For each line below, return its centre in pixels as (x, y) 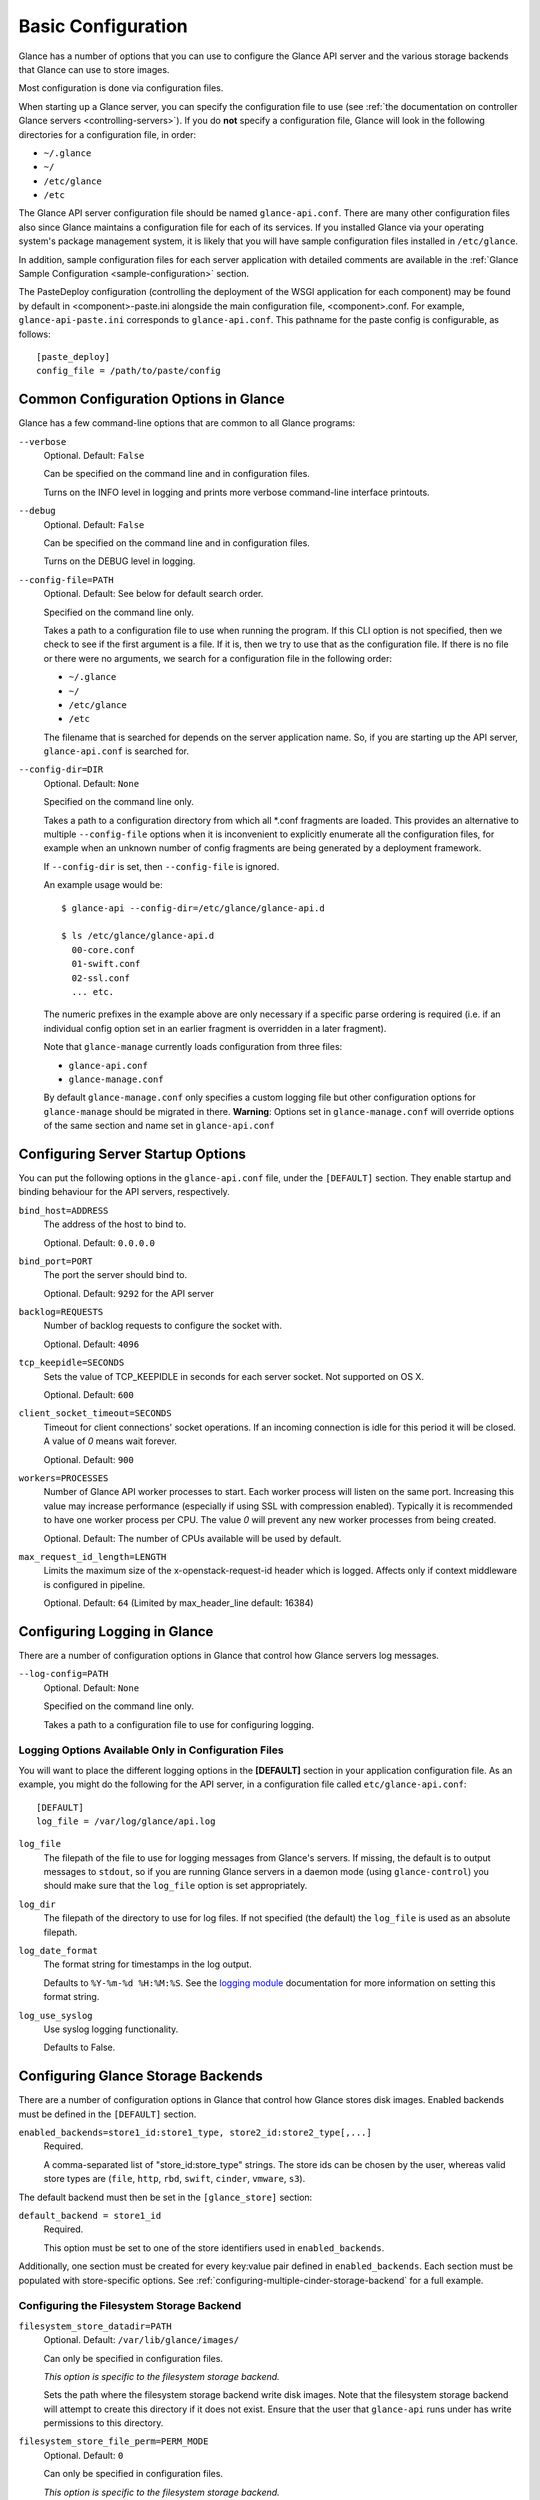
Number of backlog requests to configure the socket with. (163, 1326)
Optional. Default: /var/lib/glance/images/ (141, 2340)
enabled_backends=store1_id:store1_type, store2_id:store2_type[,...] (195, 2133)
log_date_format (58, 1951)
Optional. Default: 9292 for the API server (129, 1293)
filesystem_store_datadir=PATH (95, 2326)
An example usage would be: (103, 885)
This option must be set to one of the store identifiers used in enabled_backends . (214, 2247)
